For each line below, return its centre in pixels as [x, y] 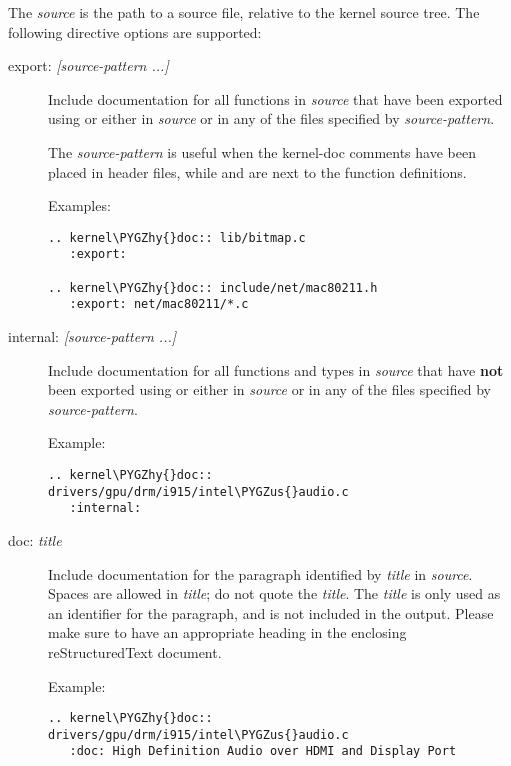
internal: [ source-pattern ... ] [92, 336]
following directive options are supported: [135, 31]
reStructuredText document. [135, 651]
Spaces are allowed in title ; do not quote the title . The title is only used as [274, 593]
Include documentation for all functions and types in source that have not [276, 369]
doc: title [35, 539]
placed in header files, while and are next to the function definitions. [257, 171]
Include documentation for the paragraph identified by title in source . [260, 573]
